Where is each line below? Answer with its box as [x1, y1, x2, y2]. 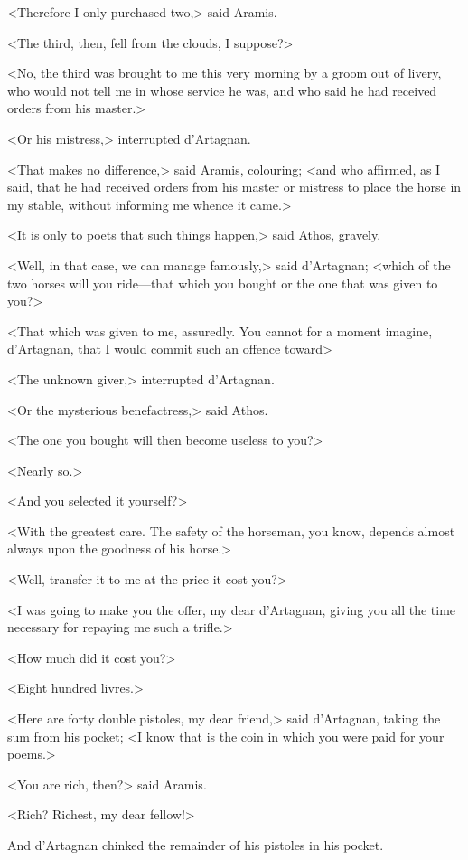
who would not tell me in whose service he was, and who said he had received [7, 80, 437, 99]
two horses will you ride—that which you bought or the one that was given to [7, 273, 438, 292]
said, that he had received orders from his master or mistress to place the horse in [7, 177, 462, 196]
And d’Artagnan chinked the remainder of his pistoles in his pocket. [7, 836, 384, 854]
